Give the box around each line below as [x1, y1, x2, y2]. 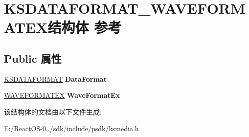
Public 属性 [4, 50, 62, 66]
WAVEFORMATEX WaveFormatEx [4, 90, 120, 100]
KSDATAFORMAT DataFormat [4, 73, 107, 84]
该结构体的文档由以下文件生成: [4, 106, 102, 116]
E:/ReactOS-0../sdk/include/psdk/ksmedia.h [4, 123, 139, 133]
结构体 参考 [47, 17, 122, 37]
